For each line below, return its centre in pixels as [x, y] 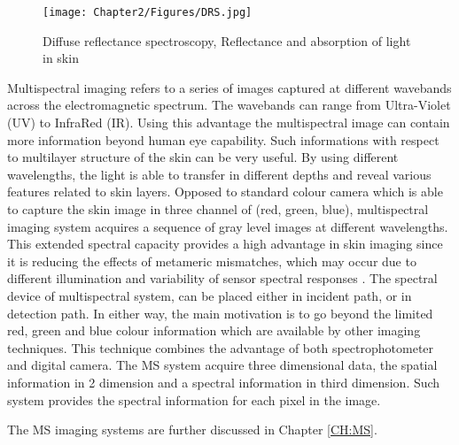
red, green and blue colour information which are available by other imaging [214, 330]
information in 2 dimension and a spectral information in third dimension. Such [224, 382]
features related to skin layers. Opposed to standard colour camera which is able [225, 192]
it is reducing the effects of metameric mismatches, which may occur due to [212, 261]
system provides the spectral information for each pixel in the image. [194, 399]
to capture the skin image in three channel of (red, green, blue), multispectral [218, 209]
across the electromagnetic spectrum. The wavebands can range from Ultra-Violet [229, 105]
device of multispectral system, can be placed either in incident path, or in [210, 295]
